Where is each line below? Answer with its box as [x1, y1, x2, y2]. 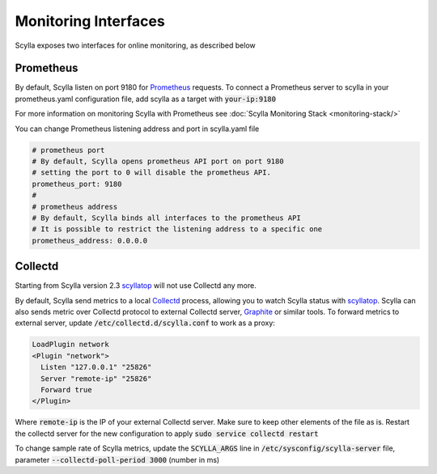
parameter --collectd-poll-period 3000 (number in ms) [15, 455, 220, 464]
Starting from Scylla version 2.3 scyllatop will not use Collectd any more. [15, 281, 257, 290]
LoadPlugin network [32, 340, 109, 349]
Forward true [40, 385, 92, 394]
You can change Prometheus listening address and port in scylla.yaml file [15, 124, 260, 133]
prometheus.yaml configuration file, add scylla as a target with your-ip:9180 [15, 94, 277, 104]
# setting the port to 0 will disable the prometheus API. [32, 168, 271, 177]
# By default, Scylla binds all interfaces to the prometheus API [32, 213, 301, 222]
